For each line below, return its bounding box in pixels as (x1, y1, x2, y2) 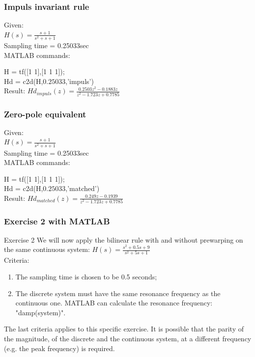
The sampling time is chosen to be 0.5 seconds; (15, 272, 157, 281)
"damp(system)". (15, 307, 66, 317)
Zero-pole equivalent (4, 108, 86, 120)
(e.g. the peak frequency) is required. (4, 343, 115, 353)
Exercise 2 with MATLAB (4, 215, 110, 227)
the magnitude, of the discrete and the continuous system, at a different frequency (4, 333, 252, 343)
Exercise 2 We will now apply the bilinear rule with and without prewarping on (4, 234, 243, 245)
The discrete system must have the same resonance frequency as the (15, 288, 221, 298)
